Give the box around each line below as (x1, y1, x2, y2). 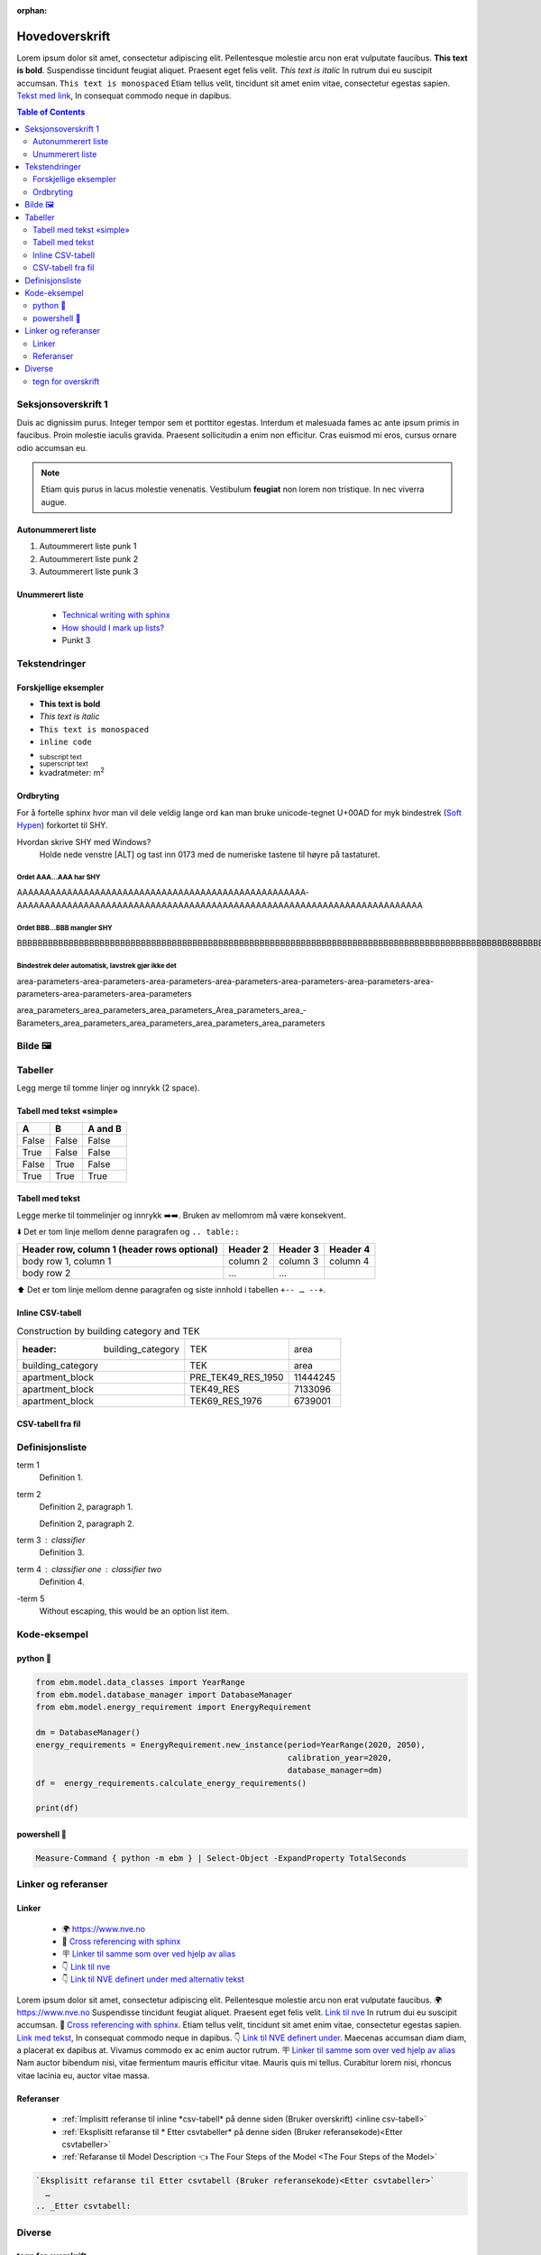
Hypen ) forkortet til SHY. (16, 820, 108, 831)
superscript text (39, 759, 89, 769)
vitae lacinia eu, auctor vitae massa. (16, 2070, 151, 2081)
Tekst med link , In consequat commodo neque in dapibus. (16, 90, 232, 101)
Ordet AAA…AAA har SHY (16, 872, 101, 881)
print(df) (35, 1803, 79, 1813)
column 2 (228, 1255, 269, 1267)
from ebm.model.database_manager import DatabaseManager (35, 1689, 293, 1699)
